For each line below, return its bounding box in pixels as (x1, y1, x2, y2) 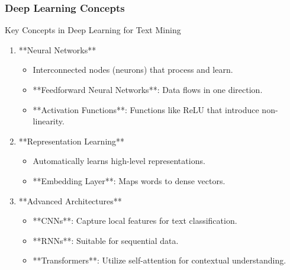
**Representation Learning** (18, 134, 125, 147)
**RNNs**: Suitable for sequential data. (33, 234, 179, 246)
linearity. (33, 115, 65, 127)
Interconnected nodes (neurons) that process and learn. (33, 63, 233, 76)
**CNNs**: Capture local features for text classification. (33, 214, 237, 227)
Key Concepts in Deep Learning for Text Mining (5, 24, 181, 36)
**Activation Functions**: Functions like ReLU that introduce (33, 103, 259, 115)
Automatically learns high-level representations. (33, 155, 205, 167)
